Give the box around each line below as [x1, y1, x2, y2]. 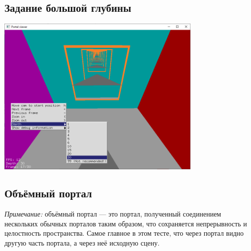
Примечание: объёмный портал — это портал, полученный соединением [4, 208, 221, 219]
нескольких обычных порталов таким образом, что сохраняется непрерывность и [4, 218, 247, 228]
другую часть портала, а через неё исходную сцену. [4, 237, 160, 248]
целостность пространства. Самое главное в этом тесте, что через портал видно [4, 228, 244, 238]
